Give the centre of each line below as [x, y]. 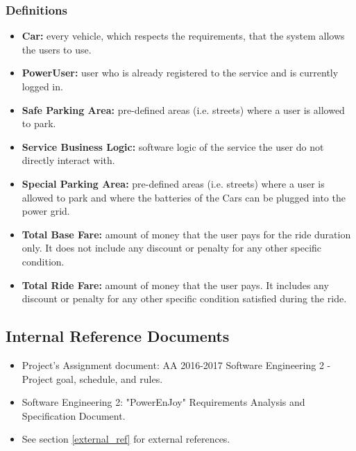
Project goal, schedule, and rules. [92, 378]
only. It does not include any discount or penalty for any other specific [172, 248]
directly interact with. [68, 160]
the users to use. [57, 49]
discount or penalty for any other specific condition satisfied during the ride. [184, 298]
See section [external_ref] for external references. [126, 439]
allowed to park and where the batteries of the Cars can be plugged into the [184, 197]
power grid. [46, 211]
